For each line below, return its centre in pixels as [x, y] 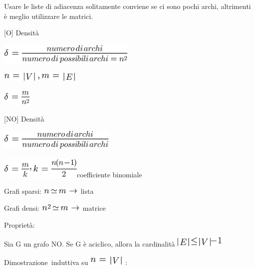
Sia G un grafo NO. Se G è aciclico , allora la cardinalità [90, 244]
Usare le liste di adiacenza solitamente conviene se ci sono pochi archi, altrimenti [127, 6]
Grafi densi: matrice [55, 207]
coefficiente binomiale [110, 174]
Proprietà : [19, 224]
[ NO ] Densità [24, 118]
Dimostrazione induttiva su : [66, 262]
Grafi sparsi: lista [49, 191]
